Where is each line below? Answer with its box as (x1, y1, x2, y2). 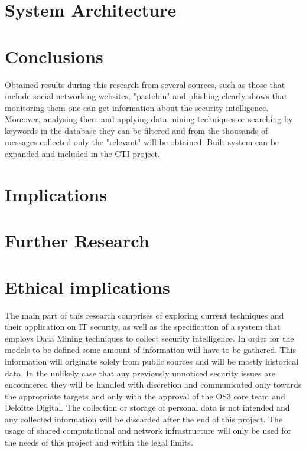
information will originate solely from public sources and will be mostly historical (5, 355, 299, 367)
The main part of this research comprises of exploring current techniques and (5, 309, 284, 321)
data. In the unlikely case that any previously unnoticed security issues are (5, 366, 275, 379)
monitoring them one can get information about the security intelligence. (5, 101, 269, 113)
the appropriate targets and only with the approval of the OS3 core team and (5, 389, 285, 402)
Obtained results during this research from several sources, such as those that (5, 78, 285, 90)
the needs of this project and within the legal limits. (5, 436, 193, 448)
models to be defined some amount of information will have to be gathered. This (5, 343, 297, 356)
